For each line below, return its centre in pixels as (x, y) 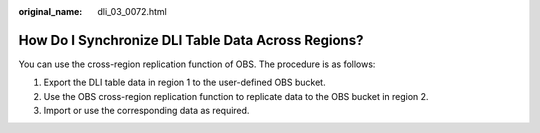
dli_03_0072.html (132, 11)
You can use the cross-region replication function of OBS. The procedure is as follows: (197, 64)
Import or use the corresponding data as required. (146, 111)
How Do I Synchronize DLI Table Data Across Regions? (191, 40)
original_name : (50, 11)
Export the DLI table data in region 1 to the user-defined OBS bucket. (184, 82)
